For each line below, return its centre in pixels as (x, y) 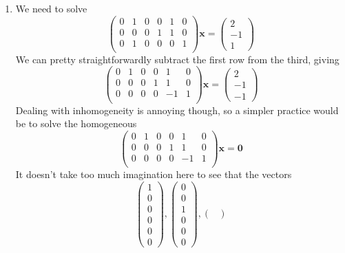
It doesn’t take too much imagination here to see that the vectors (154, 174)
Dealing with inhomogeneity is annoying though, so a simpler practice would (177, 110)
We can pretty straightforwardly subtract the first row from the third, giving (177, 59)
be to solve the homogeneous (76, 123)
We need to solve (51, 8)
